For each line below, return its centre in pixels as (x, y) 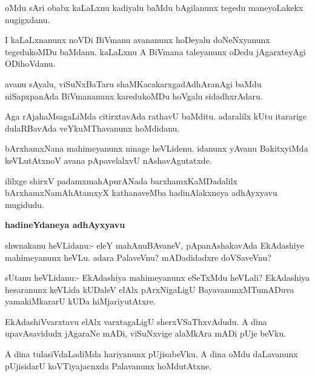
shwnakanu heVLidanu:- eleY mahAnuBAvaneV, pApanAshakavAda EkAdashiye (154, 245)
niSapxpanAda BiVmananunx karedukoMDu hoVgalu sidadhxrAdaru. (134, 96)
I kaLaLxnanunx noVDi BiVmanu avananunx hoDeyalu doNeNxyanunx (138, 40)
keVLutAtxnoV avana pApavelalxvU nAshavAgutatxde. (108, 160)
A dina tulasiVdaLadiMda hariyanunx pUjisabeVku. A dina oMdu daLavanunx (151, 354)
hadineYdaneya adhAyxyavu (65, 225)
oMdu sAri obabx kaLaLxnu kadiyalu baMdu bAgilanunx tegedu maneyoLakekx (154, 7)
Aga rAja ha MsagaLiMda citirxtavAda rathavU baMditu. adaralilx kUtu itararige (156, 116)
